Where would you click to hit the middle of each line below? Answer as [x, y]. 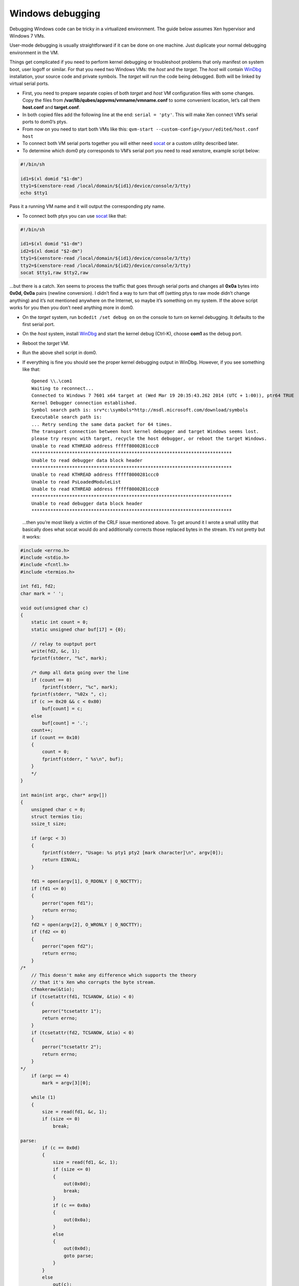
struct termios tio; [57, 816]
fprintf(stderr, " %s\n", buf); [82, 759]
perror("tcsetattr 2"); [72, 1047]
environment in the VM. [34, 52]
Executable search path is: [67, 417]
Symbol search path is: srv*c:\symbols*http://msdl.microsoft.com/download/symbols [140, 410]
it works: [32, 537]
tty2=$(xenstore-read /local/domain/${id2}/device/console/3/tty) [106, 265]
